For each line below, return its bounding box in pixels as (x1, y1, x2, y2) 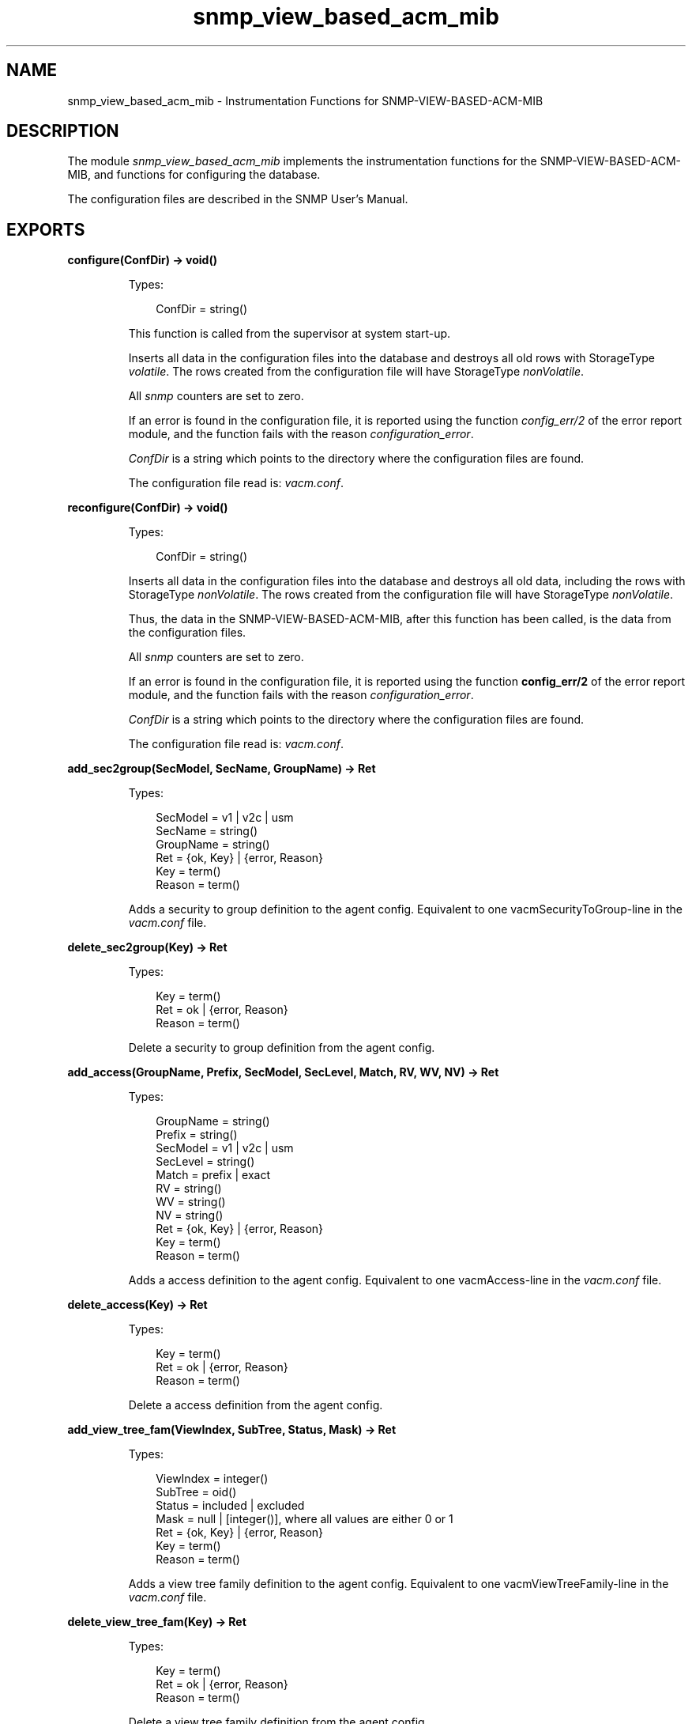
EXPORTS (6, 219, 85, 240)
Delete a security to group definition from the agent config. (128, 1041, 435, 1055)
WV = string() (156, 1195, 226, 1209)
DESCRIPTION (6, 121, 119, 142)
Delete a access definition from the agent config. (128, 1398, 383, 1412)
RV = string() (156, 1181, 222, 1196)
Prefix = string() (156, 1128, 238, 1142)
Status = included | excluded (156, 1499, 305, 1513)
